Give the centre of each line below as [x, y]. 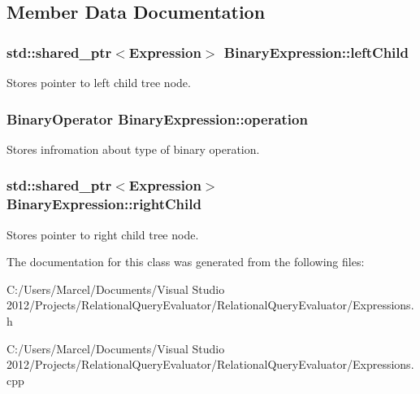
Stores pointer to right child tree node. [103, 234]
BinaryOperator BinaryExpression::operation [157, 118]
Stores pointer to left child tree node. [99, 82]
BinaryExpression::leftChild [316, 52]
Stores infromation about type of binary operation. [133, 149]
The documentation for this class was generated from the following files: [186, 262]
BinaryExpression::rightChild [104, 204]
